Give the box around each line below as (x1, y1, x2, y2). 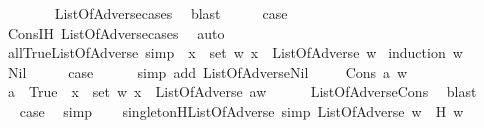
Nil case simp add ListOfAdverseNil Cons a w (7, 61, 408, 82)
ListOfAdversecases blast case (54, 3, 288, 23)
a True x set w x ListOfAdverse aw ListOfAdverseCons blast (7, 81, 477, 102)
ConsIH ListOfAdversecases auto (7, 22, 225, 43)
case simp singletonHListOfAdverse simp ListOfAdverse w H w (19, 100, 464, 121)
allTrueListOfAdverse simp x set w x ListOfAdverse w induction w (7, 42, 463, 63)
